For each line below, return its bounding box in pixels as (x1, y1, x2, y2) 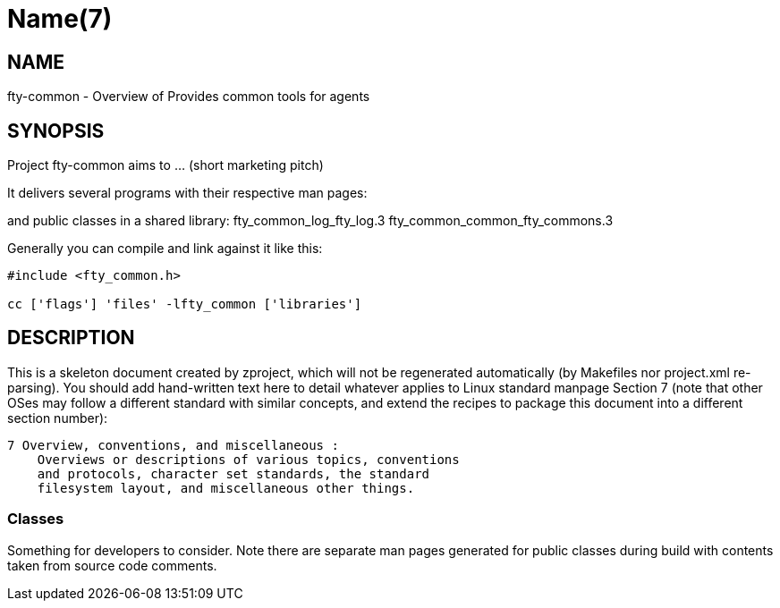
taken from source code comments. (7, 557, 217, 573)
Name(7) (7, 4, 113, 34)
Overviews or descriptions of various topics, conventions (37, 452, 460, 467)
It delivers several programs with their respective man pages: (7, 185, 368, 201)
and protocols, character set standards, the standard (37, 466, 430, 481)
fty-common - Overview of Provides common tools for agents (7, 89, 370, 105)
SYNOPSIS (7, 119, 105, 142)
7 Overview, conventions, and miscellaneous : (7, 437, 339, 452)
